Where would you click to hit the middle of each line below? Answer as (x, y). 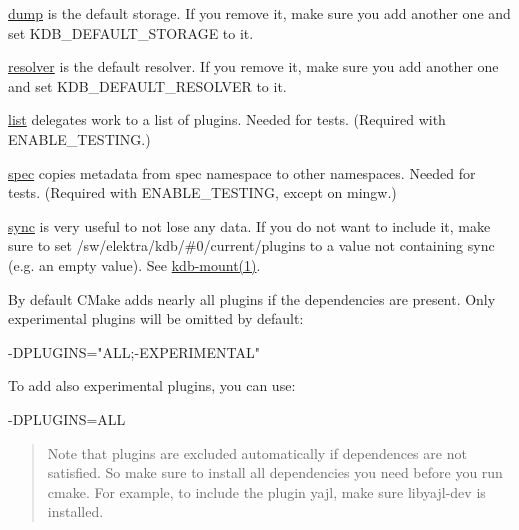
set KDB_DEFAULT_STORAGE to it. (131, 32)
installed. (75, 511)
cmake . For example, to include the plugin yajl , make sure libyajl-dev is (266, 491)
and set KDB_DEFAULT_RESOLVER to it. (147, 85)
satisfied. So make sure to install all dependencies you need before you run (275, 472)
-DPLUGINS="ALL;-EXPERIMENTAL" (134, 351)
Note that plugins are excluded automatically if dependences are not (257, 452)
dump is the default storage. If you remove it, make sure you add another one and (259, 13)
